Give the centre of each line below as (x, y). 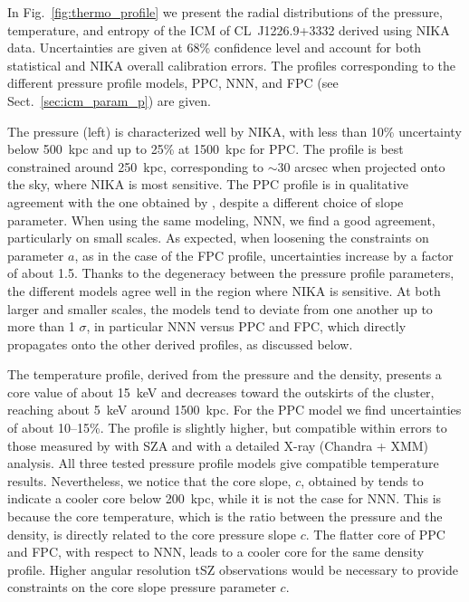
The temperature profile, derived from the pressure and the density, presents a (225, 374)
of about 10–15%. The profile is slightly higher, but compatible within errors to (227, 428)
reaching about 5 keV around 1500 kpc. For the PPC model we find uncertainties (234, 410)
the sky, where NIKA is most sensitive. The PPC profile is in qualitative (208, 184)
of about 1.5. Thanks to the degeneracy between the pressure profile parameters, (231, 273)
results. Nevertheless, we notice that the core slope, (149, 480)
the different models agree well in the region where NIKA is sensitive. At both (224, 290)
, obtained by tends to (362, 480)
